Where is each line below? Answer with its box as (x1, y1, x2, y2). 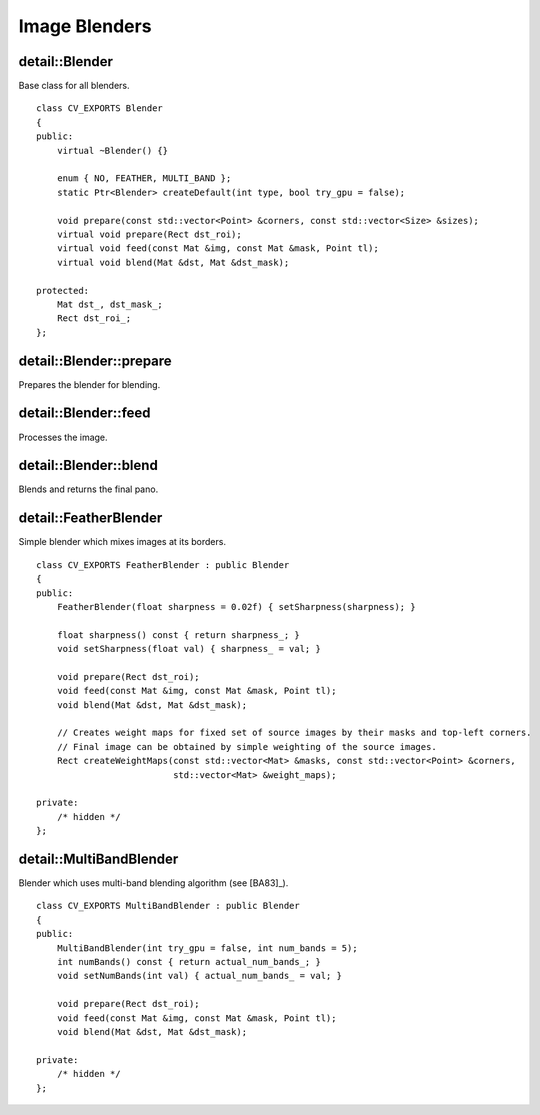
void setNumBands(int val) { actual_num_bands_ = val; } (56, 970, 342, 982)
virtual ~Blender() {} (56, 145, 169, 156)
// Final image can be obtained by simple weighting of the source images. (56, 741, 437, 752)
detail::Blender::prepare (18, 352, 172, 369)
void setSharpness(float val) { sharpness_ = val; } (56, 643, 322, 655)
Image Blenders (18, 15, 152, 37)
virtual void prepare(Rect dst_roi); (56, 228, 242, 240)
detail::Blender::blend (18, 457, 159, 474)
